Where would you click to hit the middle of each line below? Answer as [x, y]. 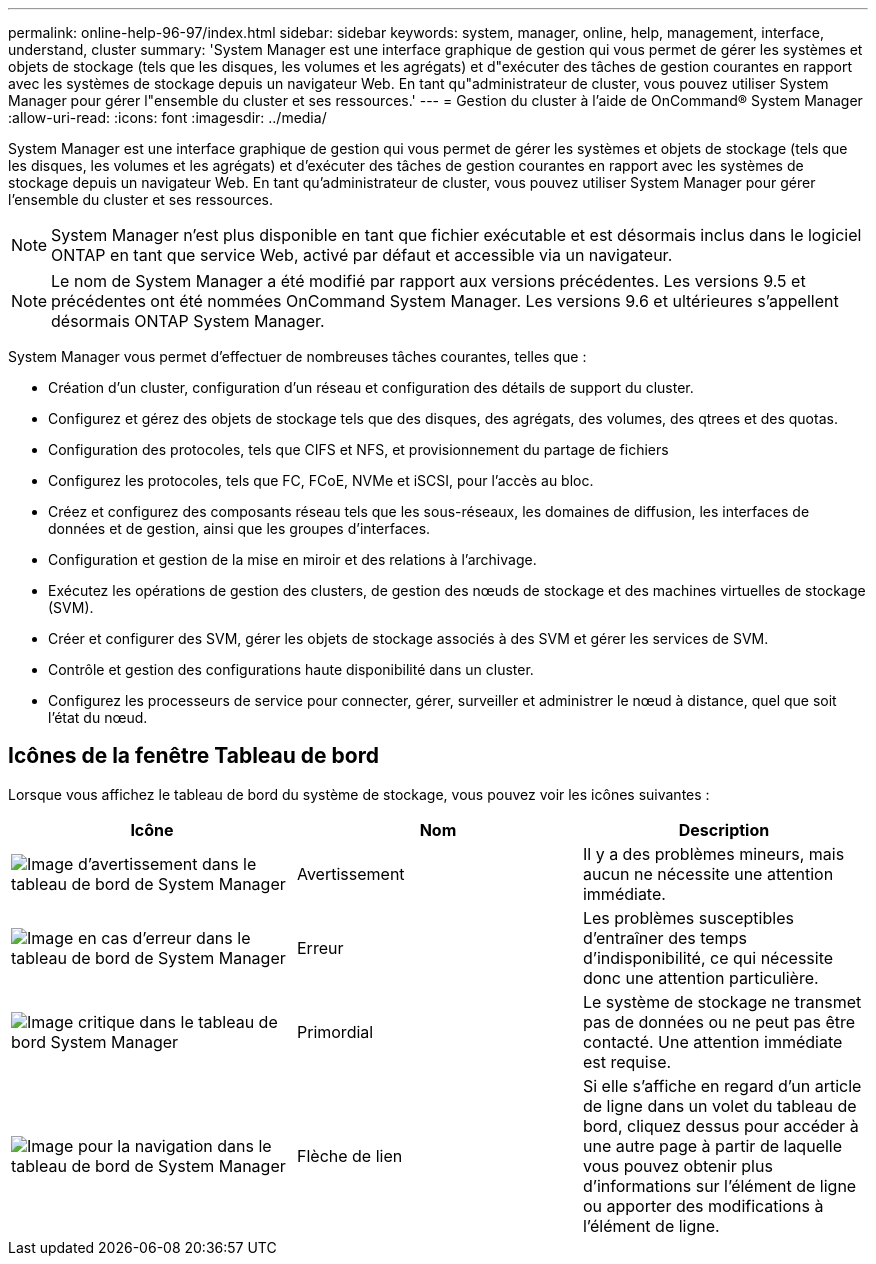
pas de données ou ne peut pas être [719, 1021]
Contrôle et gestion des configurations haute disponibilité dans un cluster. [291, 669]
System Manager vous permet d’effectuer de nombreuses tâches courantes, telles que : [297, 356]
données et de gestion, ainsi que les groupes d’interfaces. [239, 528]
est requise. [627, 1061]
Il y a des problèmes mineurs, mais [713, 853]
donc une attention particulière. [700, 977]
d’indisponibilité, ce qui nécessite [708, 957]
